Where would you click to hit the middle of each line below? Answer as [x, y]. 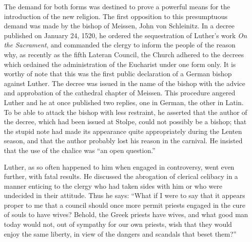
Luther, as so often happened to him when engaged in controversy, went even [119, 166]
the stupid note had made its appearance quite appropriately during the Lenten [123, 131]
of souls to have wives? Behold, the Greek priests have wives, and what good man [126, 214]
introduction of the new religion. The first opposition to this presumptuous [116, 16]
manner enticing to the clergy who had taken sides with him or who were [113, 186]
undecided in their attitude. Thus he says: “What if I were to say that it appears [125, 195]
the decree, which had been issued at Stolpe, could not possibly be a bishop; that [125, 121]
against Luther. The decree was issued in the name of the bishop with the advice [125, 83]
